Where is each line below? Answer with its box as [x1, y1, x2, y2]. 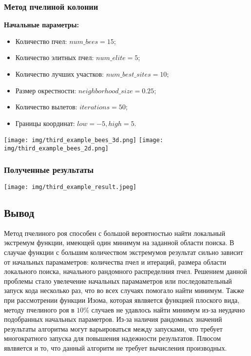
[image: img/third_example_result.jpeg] [4, 183, 137, 190]
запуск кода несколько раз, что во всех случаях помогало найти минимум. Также [4, 285, 244, 295]
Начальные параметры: [4, 20, 79, 30]
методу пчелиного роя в [4, 304, 75, 314]
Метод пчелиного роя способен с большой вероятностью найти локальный [4, 228, 225, 238]
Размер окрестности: [15, 85, 77, 95]
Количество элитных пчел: [15, 52, 94, 63]
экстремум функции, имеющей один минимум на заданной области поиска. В [4, 237, 234, 248]
